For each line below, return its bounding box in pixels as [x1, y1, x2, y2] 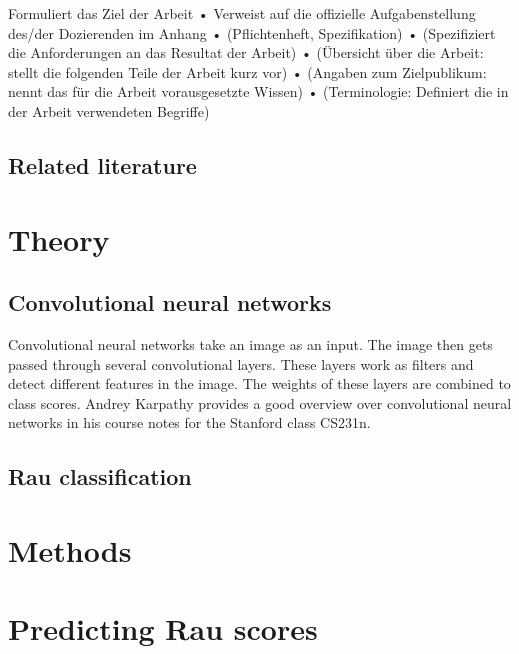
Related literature [8, 149, 197, 180]
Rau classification [8, 461, 192, 492]
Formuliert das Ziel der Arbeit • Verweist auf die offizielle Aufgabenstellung [8, 3, 476, 23]
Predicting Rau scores [8, 608, 318, 649]
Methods [8, 529, 132, 570]
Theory [8, 218, 110, 259]
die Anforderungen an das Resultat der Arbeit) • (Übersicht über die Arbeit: [8, 42, 484, 63]
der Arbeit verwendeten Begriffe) [8, 100, 210, 121]
